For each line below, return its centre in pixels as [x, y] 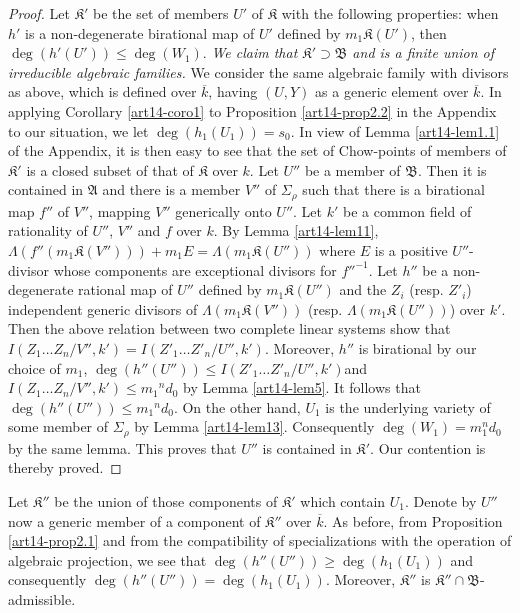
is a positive [411, 249]
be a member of [352, 169]
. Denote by [441, 500]
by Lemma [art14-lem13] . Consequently [254, 426]
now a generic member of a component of [134, 520]
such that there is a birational [393, 189]
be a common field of [407, 210]
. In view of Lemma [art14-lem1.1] [395, 130]
